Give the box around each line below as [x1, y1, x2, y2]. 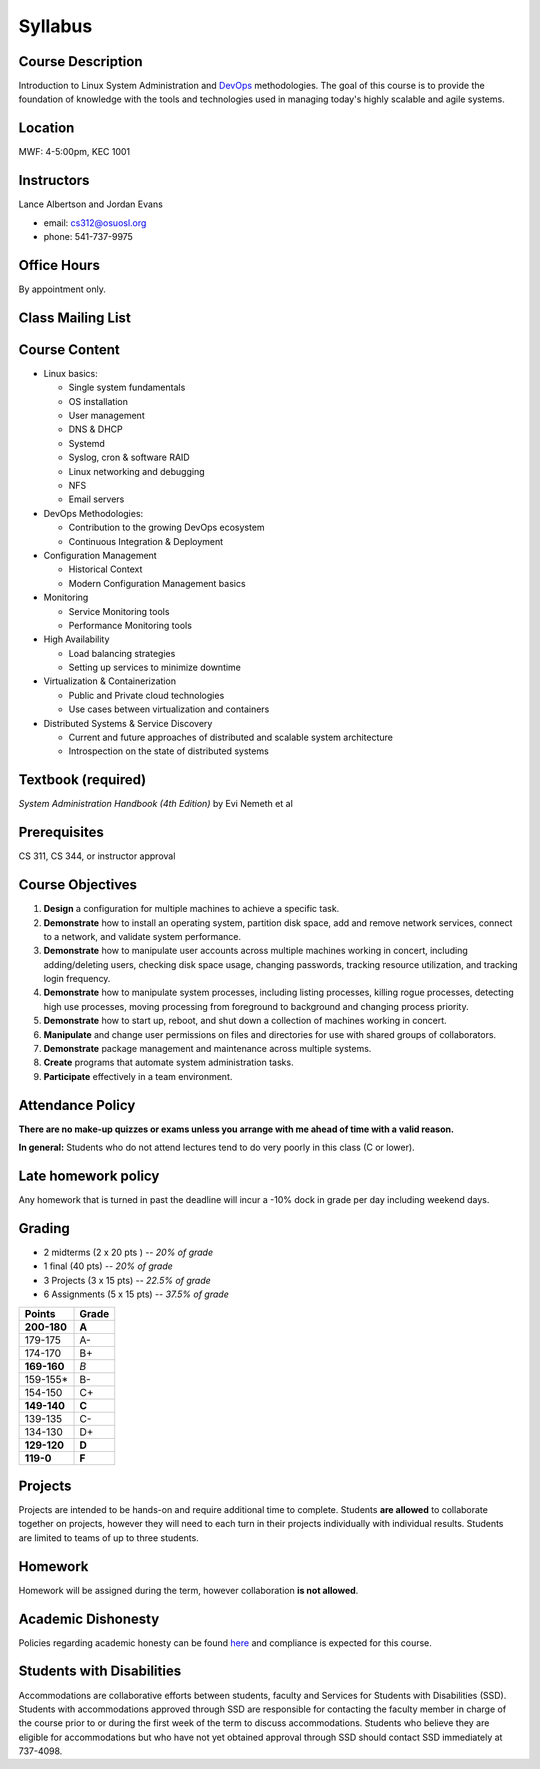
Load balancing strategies [68, 647, 176, 659]
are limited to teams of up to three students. [18, 1531, 199, 1544]
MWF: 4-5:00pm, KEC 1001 [18, 146, 131, 158]
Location [18, 120, 75, 137]
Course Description [18, 53, 143, 70]
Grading [18, 1220, 70, 1237]
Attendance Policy [18, 1096, 136, 1114]
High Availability [43, 633, 110, 645]
